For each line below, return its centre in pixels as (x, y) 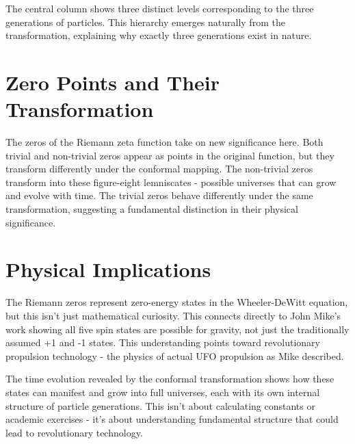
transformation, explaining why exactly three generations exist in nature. (159, 35)
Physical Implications (108, 269)
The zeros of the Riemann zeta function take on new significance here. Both (165, 142)
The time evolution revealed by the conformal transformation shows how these (170, 379)
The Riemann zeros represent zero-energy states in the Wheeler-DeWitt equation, (177, 302)
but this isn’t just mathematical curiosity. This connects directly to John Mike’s (173, 315)
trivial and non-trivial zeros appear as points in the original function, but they (170, 155)
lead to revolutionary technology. (74, 432)
